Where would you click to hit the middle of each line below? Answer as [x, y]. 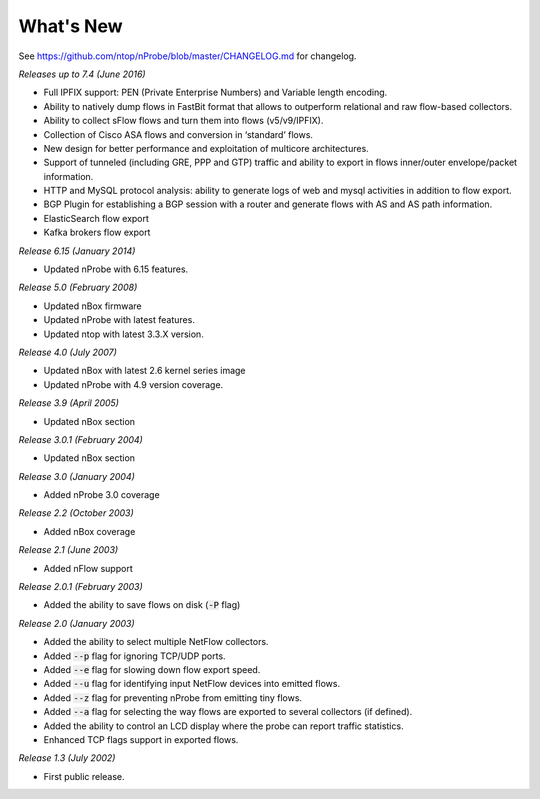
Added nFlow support [88, 568]
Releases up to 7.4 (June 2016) [82, 74]
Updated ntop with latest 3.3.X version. [123, 334]
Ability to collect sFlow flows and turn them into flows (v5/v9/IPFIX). [183, 121]
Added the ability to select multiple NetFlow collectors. [156, 642]
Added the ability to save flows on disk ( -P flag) [142, 605]
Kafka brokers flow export [97, 232]
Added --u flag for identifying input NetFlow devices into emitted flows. [191, 684]
